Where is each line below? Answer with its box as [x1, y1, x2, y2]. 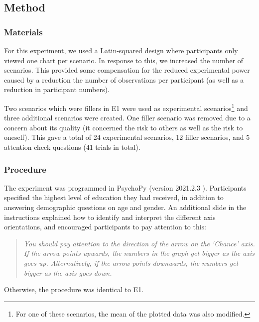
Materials [4, 25, 43, 38]
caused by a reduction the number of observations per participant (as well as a [4, 74, 244, 85]
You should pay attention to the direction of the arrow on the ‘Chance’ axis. [23, 238, 255, 248]
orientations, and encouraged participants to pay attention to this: [4, 221, 206, 232]
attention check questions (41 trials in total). [4, 142, 140, 152]
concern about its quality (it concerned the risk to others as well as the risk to [4, 122, 243, 132]
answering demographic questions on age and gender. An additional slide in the [4, 202, 247, 212]
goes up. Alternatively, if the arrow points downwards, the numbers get [23, 257, 239, 268]
